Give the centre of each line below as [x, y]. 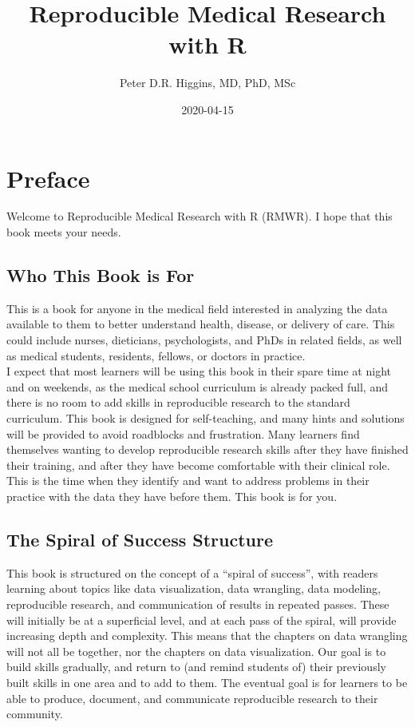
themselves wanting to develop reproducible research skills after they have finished [207, 449]
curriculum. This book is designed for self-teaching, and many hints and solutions [206, 417]
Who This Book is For [101, 275]
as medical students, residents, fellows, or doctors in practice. [156, 355]
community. [35, 714]
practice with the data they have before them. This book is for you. [172, 496]
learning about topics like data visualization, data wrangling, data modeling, [194, 588]
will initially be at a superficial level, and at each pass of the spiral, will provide [202, 620]
